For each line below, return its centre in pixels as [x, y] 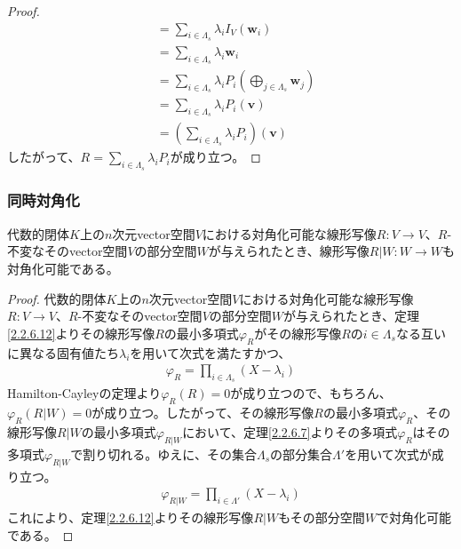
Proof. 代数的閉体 [57, 298]
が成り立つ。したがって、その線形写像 [203, 413]
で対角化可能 [414, 517]
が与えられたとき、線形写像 [289, 251]
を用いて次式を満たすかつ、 [211, 352]
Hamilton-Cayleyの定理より [84, 393]
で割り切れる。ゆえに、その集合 [163, 454]
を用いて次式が [388, 454]
